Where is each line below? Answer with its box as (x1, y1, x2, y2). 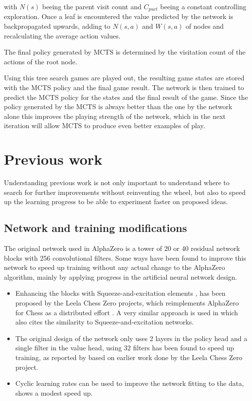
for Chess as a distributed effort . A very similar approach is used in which (15, 307, 238, 317)
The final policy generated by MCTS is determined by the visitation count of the (4, 47, 246, 57)
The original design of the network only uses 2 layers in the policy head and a (15, 333, 248, 343)
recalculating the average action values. (4, 30, 121, 40)
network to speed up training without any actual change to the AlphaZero (4, 262, 225, 272)
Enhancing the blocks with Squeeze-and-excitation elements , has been (15, 288, 226, 298)
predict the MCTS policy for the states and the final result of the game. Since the (4, 92, 248, 102)
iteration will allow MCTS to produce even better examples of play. (4, 120, 205, 131)
